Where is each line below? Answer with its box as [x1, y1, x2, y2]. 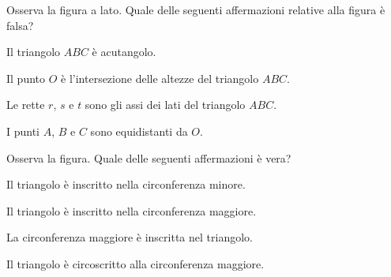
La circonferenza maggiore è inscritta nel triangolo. [6, 229, 253, 245]
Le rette [6, 96, 45, 113]
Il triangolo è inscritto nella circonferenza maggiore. [6, 202, 257, 219]
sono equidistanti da [90, 122, 188, 139]
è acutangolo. [92, 43, 156, 60]
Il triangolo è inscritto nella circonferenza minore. [6, 176, 246, 193]
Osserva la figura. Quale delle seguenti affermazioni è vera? [6, 149, 291, 166]
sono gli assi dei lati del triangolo [85, 96, 246, 113]
